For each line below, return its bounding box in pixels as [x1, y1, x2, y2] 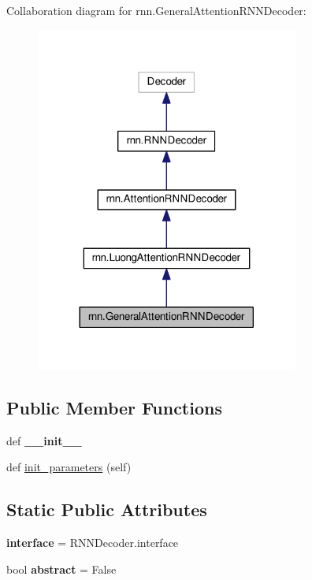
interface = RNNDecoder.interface [6, 534, 179, 551]
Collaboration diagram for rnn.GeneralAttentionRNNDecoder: [6, 2, 306, 18]
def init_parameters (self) [6, 459, 132, 475]
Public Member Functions [6, 396, 222, 420]
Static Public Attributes [6, 497, 207, 522]
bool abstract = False [6, 560, 117, 577]
